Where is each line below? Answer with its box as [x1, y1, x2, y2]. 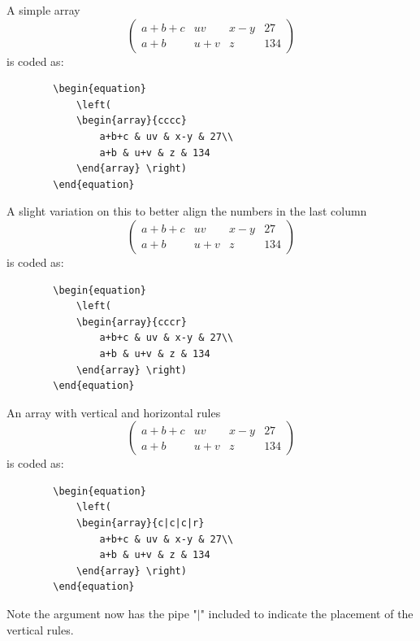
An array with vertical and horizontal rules [6, 403, 221, 421]
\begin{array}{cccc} [76, 115, 187, 127]
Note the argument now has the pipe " [6, 605, 197, 622]
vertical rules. [6, 621, 74, 638]
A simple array [6, 2, 80, 18]
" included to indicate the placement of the [200, 605, 414, 622]
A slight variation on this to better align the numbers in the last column [6, 203, 367, 220]
